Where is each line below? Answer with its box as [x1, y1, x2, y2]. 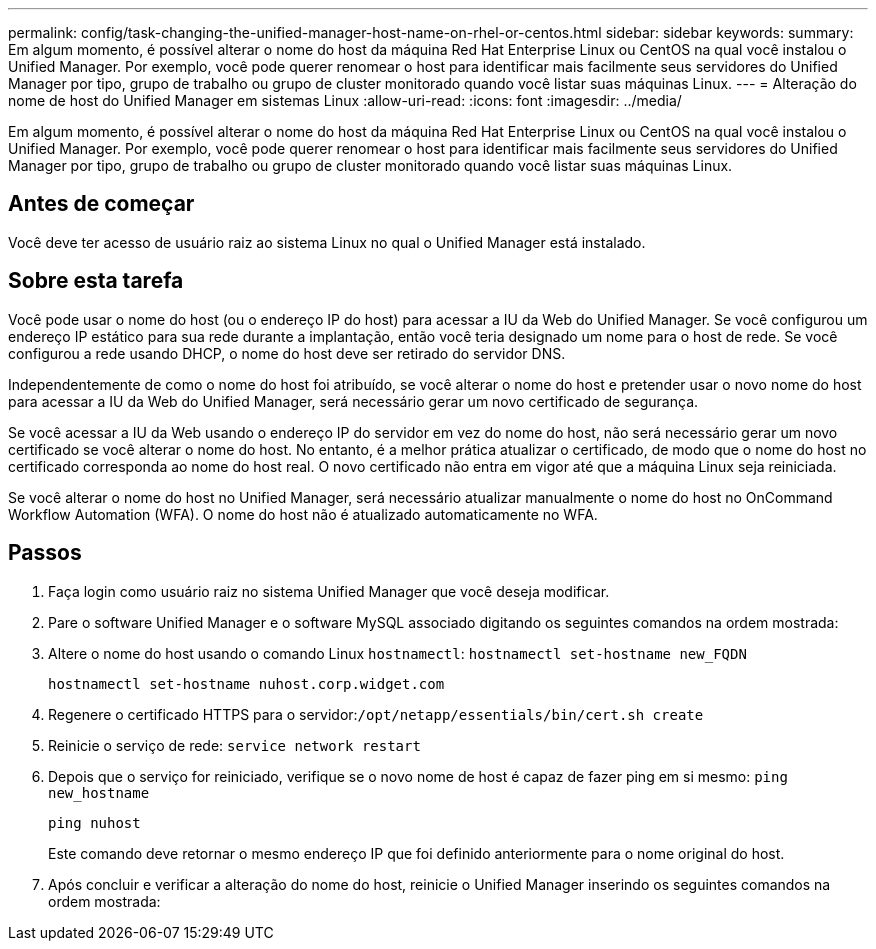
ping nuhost [48, 814, 141, 831]
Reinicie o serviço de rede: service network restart [48, 736, 421, 754]
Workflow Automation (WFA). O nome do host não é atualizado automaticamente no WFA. [8, 505, 598, 523]
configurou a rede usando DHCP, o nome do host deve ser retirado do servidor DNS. [8, 344, 566, 362]
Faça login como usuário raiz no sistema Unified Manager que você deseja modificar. [48, 582, 610, 600]
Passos [8, 540, 82, 566]
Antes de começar [8, 191, 195, 217]
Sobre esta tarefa [8, 268, 184, 294]
